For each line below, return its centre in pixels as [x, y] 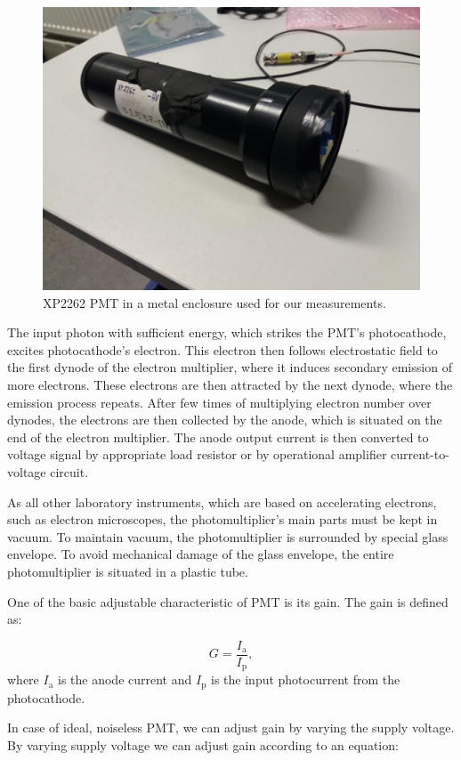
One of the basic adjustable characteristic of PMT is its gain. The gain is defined [228, 601]
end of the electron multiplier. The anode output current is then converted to [218, 437]
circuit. [69, 471]
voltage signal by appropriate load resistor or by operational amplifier [197, 454]
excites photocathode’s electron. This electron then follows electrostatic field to [222, 349]
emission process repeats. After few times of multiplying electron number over [219, 402]
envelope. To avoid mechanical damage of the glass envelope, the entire [201, 554]
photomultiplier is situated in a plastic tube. [128, 571]
